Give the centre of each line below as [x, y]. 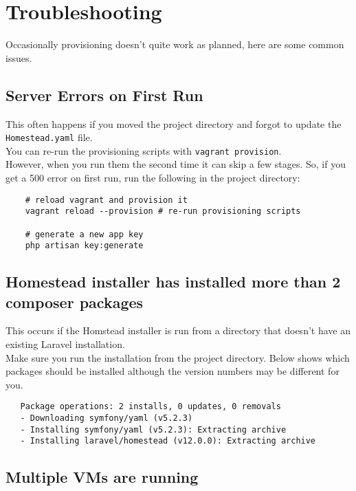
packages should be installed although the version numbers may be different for [173, 371]
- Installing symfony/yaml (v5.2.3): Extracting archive [153, 429]
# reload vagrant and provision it [106, 200]
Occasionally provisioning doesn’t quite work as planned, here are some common [175, 44]
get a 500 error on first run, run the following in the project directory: [153, 178]
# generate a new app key [84, 234]
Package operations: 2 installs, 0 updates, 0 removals [151, 407]
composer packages [75, 302]
